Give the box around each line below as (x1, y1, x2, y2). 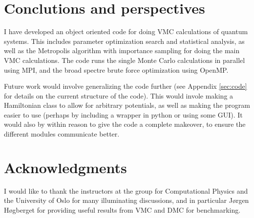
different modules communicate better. (4, 129, 120, 139)
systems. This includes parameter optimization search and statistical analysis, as (4, 36, 245, 46)
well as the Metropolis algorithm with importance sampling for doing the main (4, 45, 240, 56)
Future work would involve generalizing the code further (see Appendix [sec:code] (4, 81, 247, 91)
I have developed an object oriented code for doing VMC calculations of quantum (4, 26, 248, 37)
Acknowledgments (4, 157, 127, 177)
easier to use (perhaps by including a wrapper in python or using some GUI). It (4, 109, 243, 119)
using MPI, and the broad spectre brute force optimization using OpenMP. (4, 64, 229, 75)
